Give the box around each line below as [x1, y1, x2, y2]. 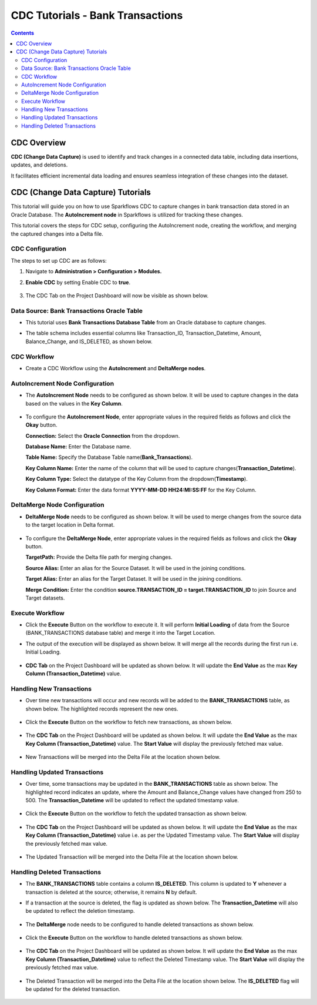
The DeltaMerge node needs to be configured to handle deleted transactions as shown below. [25, 920, 254, 928]
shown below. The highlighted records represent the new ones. [25, 705, 178, 712]
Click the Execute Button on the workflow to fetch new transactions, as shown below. [25, 718, 232, 725]
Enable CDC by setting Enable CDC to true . [25, 279, 131, 286]
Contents [11, 29, 35, 36]
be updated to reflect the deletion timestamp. [25, 907, 135, 914]
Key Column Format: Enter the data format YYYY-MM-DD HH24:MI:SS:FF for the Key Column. [25, 486, 257, 493]
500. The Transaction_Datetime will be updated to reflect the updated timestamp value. [25, 797, 239, 804]
